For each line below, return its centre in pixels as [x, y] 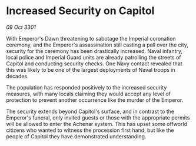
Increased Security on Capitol [80, 11]
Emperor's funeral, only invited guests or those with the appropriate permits [98, 117]
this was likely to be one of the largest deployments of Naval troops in [91, 69]
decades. [17, 76]
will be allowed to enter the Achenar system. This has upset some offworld [97, 124]
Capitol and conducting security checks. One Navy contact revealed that [94, 64]
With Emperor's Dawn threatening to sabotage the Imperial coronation [91, 38]
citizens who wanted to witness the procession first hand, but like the [90, 130]
